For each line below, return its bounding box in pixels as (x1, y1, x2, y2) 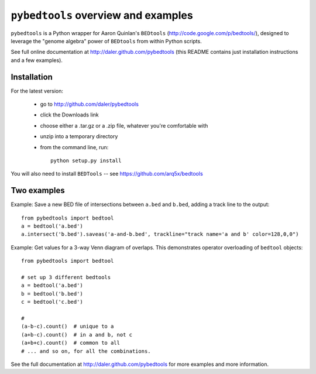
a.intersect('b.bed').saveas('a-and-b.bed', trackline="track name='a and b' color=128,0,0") (21, 231, 299, 238)
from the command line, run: (40, 143, 109, 150)
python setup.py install (50, 157, 122, 164)
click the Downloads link (40, 111, 99, 118)
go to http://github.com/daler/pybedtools (40, 101, 139, 108)
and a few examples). (11, 56, 63, 64)
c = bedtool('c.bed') (21, 298, 83, 306)
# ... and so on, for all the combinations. (21, 348, 152, 354)
